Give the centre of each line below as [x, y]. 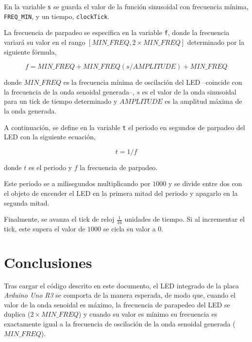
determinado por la [216, 42]
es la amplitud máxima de [203, 101]
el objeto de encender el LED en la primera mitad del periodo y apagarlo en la [121, 193]
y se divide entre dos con [205, 183]
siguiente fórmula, [30, 51]
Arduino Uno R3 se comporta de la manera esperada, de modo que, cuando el [120, 295]
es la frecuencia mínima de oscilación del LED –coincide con [153, 82]
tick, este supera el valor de [45, 228]
